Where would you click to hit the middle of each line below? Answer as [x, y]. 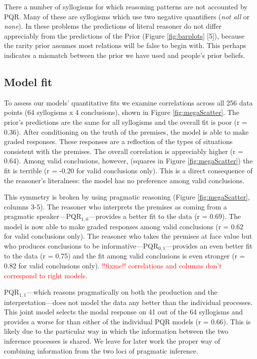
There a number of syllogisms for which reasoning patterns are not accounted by [126, 6]
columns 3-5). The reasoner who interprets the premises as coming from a [115, 206]
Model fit [28, 81]
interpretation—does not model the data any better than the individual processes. [128, 302]
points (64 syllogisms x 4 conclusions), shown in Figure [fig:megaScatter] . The [122, 112]
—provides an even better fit [209, 245]
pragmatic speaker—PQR [43, 216]
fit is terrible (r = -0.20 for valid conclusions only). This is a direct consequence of [128, 170]
